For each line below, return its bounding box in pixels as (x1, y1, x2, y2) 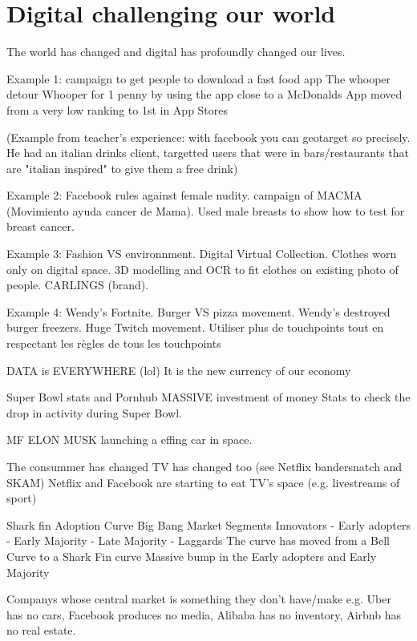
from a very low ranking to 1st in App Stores (6, 101, 229, 118)
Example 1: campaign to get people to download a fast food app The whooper (6, 70, 391, 87)
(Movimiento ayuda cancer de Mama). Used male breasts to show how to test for (6, 202, 405, 219)
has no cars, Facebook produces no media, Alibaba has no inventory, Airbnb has (6, 606, 401, 623)
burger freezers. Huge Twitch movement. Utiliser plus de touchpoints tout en (6, 319, 384, 336)
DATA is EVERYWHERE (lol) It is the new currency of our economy (6, 361, 351, 378)
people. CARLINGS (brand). (6, 276, 149, 293)
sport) (6, 490, 37, 506)
